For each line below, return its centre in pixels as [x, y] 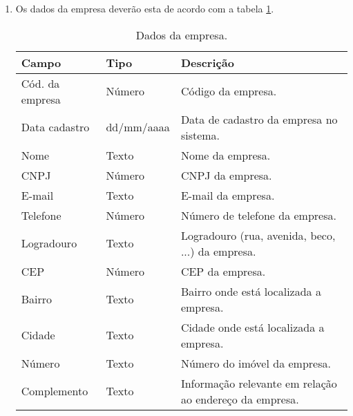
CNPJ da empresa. [226, 175]
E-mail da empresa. [228, 195]
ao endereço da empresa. [240, 399]
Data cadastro [55, 127]
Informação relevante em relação [259, 383]
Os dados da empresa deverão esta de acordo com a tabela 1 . [145, 8]
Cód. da [40, 83]
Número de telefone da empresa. [258, 215]
